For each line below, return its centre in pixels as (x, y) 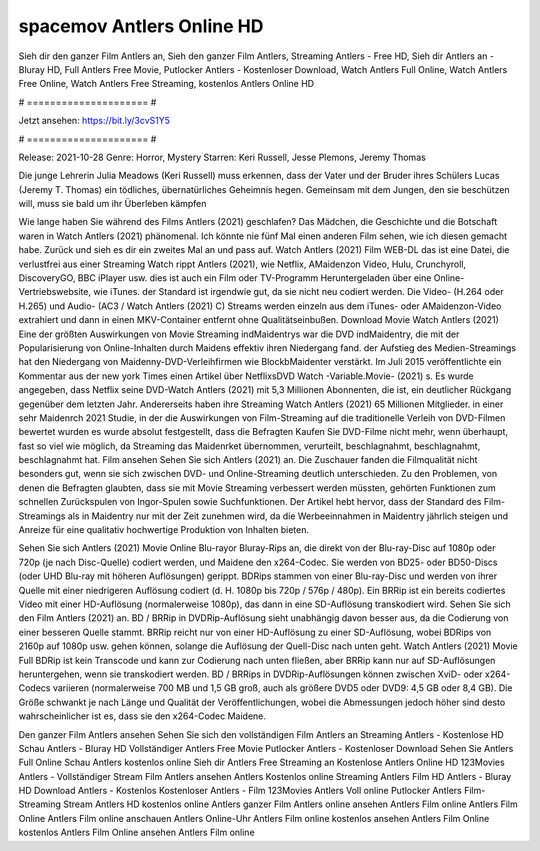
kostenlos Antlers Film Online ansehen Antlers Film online (136, 832)
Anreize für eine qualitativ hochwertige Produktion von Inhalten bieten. (164, 530)
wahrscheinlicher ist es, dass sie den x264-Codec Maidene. (142, 716)
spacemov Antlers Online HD (141, 26)
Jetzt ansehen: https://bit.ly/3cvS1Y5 (94, 121)
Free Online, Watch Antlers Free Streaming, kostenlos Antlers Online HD (166, 84)
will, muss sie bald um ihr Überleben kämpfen (112, 204)
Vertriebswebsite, (55, 292)
